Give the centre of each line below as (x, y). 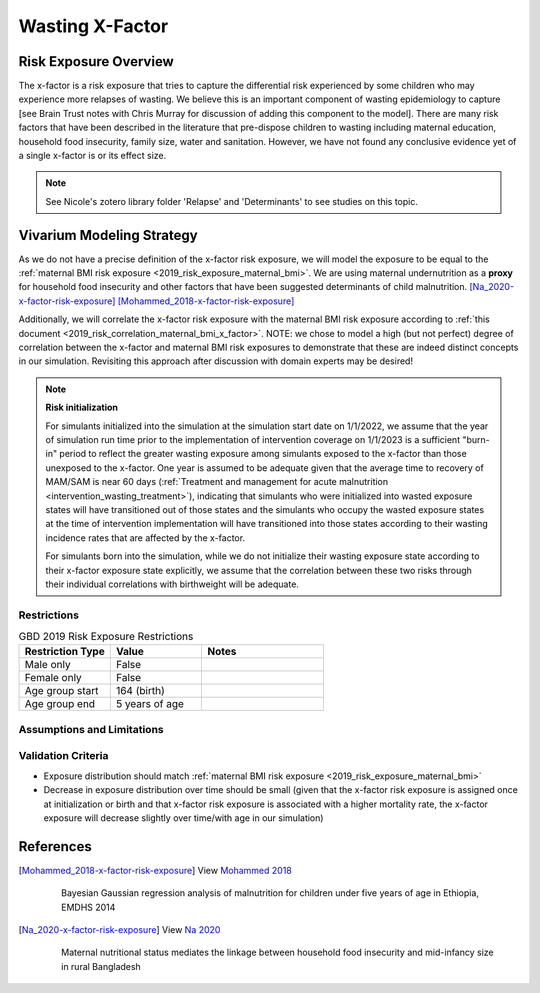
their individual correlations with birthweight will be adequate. (172, 584)
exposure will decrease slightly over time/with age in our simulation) (183, 817)
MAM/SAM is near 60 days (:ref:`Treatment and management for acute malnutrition (217, 482)
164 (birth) (140, 691)
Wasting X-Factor (93, 26)
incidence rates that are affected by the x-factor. (145, 537)
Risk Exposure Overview (96, 61)
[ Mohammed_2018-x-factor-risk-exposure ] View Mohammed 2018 (155, 870)
